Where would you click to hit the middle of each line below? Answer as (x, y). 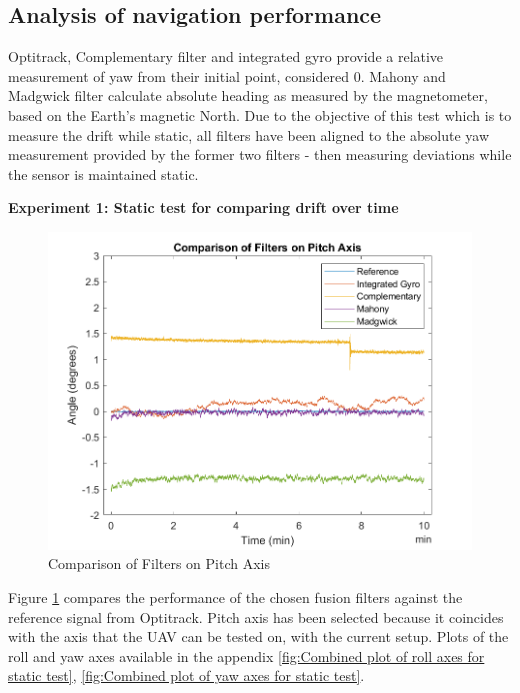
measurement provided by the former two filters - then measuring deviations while (260, 154)
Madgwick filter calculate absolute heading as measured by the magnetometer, (248, 95)
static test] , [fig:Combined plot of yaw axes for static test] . (186, 675)
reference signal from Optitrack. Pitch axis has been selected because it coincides (256, 616)
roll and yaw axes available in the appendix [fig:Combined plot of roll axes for (246, 655)
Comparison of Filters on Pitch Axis (159, 563)
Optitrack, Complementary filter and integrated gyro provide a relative (226, 56)
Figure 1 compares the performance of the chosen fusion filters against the (235, 597)
